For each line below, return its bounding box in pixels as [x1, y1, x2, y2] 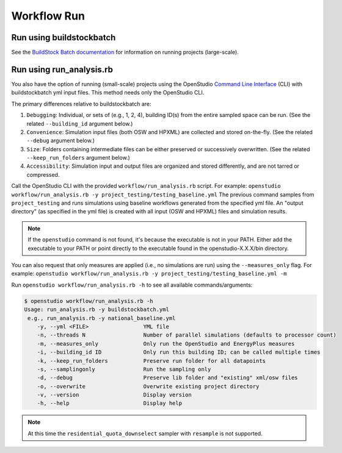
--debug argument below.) [26, 137, 95, 144]
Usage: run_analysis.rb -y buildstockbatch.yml [24, 306, 169, 313]
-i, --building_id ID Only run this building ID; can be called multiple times [37, 349, 321, 356]
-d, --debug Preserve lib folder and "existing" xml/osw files [37, 374, 299, 381]
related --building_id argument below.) [26, 119, 133, 127]
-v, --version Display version [37, 391, 192, 399]
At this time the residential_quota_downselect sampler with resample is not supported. [27, 430, 263, 437]
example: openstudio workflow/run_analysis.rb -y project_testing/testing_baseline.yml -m [11, 270, 287, 277]
